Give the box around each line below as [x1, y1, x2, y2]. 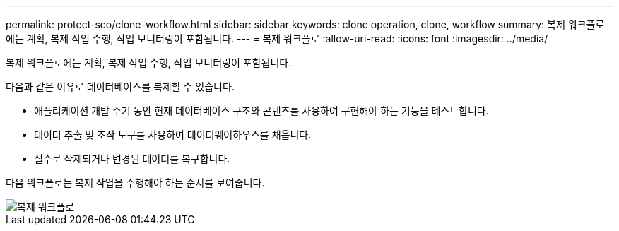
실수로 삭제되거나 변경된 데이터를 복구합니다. [34, 153, 230, 165]
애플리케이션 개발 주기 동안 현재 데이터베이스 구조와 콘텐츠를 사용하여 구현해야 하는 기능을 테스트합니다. [34, 105, 489, 117]
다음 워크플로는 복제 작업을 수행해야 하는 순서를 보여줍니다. [6, 177, 265, 189]
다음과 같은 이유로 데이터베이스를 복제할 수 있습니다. [6, 81, 235, 93]
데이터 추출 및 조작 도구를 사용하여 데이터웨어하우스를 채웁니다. [34, 129, 312, 141]
